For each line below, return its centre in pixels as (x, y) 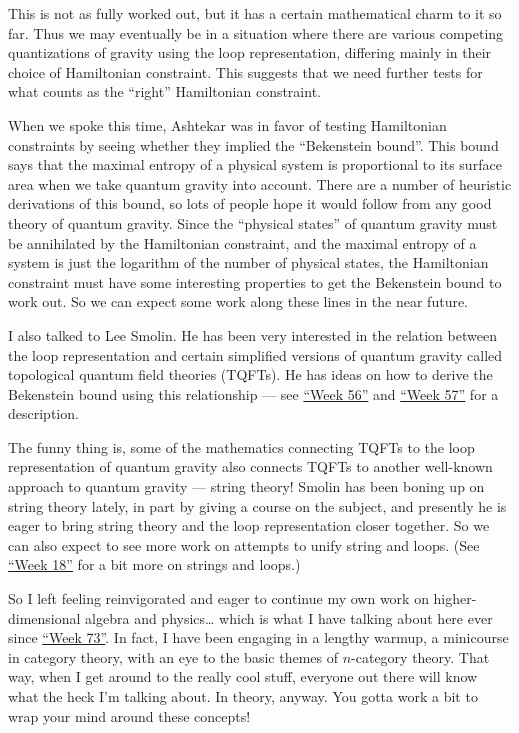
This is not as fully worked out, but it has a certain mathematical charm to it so (255, 13)
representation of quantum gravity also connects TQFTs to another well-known (250, 466)
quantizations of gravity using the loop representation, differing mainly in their (250, 52)
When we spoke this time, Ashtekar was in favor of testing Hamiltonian (227, 124)
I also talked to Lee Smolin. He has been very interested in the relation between (252, 334)
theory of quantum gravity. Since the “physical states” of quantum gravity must (253, 222)
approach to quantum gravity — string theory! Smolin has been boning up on (246, 486)
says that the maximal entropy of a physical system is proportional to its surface (255, 164)
